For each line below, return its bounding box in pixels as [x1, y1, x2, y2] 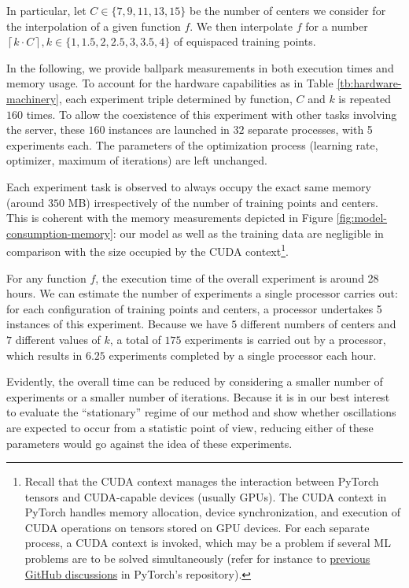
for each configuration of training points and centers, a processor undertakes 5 [6, 300, 382, 316]
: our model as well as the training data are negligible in [112, 224, 384, 241]
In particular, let [6, 2, 87, 18]
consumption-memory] [6, 224, 113, 241]
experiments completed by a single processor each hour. [109, 346, 377, 363]
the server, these [6, 121, 85, 138]
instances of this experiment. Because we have [6, 316, 228, 332]
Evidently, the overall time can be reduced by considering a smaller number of [6, 373, 383, 390]
